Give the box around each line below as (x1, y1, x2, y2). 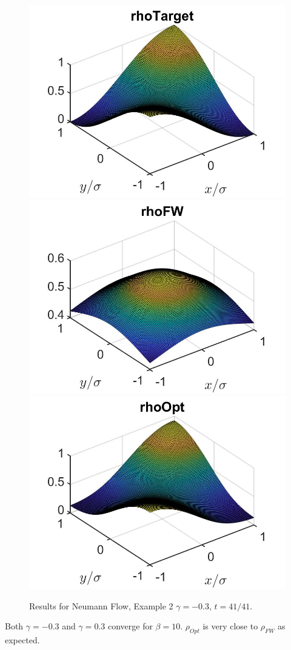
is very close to (202, 620, 258, 632)
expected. (5, 634, 40, 646)
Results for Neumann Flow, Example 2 (29, 599, 173, 612)
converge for (107, 620, 153, 632)
